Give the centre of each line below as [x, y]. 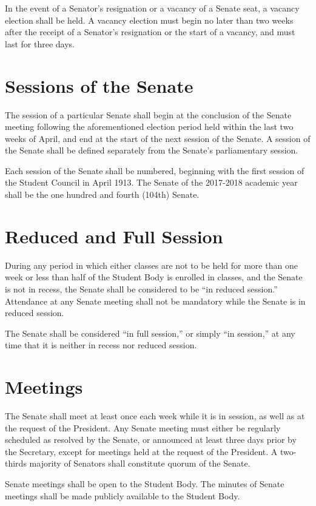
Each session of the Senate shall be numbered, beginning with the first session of [155, 170]
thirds [16, 463]
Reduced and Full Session [114, 236]
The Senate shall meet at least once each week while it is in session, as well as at [155, 416]
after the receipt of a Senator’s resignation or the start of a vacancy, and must [150, 32]
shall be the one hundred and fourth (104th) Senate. [102, 194]
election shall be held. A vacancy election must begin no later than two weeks [149, 20]
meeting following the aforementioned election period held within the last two [149, 126]
